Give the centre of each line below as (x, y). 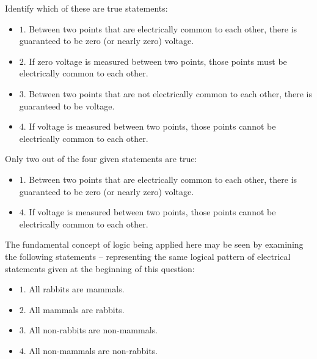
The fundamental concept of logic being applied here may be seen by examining (154, 244)
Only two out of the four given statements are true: (101, 159)
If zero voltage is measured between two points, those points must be (158, 61)
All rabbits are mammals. (77, 289)
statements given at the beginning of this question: (100, 268)
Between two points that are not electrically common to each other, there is (170, 93)
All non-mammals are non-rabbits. (93, 350)
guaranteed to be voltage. (67, 105)
